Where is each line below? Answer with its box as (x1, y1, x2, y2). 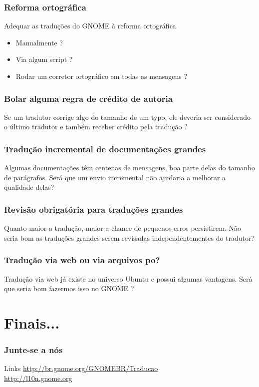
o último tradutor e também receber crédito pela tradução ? (4, 121, 188, 132)
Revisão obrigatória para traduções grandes (4, 203, 183, 215)
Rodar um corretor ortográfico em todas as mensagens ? (15, 71, 188, 81)
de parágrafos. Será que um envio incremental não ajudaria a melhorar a (4, 172, 226, 182)
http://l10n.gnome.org (4, 373, 72, 383)
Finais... (4, 313, 60, 333)
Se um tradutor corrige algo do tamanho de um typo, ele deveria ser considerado (4, 111, 251, 122)
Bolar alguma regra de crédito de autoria (4, 92, 173, 104)
